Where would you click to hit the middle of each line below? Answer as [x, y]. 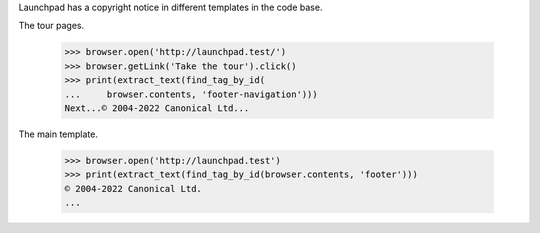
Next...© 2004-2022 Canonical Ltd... [157, 108]
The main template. [58, 134]
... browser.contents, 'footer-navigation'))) [191, 94]
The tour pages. [51, 26]
